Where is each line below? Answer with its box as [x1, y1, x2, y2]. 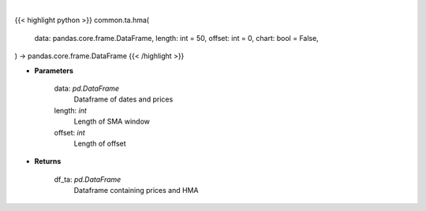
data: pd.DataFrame [54, 83, 120, 93]
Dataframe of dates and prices [73, 94, 174, 104]
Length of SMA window [73, 117, 150, 126]
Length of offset [73, 139, 126, 148]
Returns [34, 157, 62, 166]
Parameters [34, 65, 74, 75]
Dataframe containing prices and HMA [73, 186, 199, 195]
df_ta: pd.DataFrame [54, 174, 121, 184]
